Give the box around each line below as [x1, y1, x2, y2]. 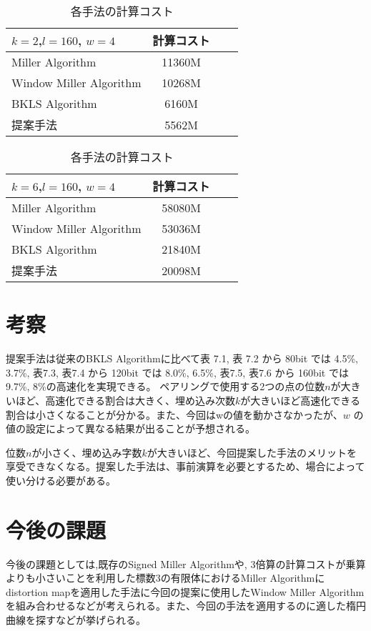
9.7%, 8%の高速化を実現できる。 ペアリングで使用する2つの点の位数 [6, 379, 325, 394]
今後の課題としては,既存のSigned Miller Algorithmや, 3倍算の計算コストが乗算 [6, 556, 366, 571]
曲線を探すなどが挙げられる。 [6, 612, 146, 627]
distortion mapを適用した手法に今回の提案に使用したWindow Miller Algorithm [6, 584, 365, 599]
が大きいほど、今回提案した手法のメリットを [147, 444, 357, 459]
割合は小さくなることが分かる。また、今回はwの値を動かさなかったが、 [6, 407, 343, 422]
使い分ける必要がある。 [6, 472, 116, 487]
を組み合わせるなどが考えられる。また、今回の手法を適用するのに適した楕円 [6, 598, 366, 613]
